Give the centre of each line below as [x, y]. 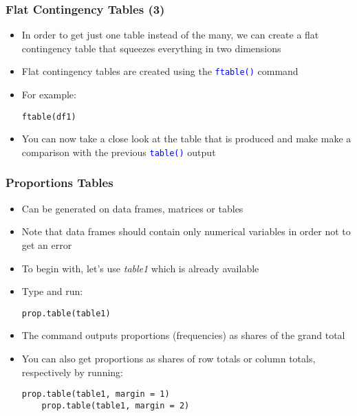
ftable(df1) [49, 117]
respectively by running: [72, 372]
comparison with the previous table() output [119, 152]
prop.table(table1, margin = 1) [96, 394]
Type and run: [52, 291]
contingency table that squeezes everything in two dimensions [151, 48]
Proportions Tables [60, 183]
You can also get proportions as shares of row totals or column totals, [169, 358]
